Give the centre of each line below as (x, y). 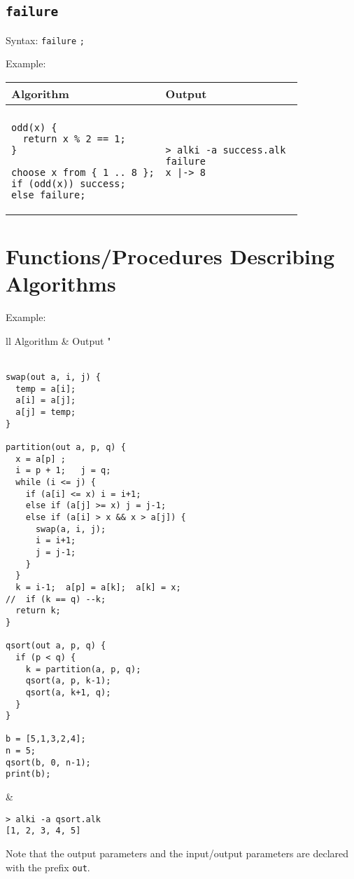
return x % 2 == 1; (74, 139)
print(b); (28, 774)
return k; (38, 611)
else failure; (49, 195)
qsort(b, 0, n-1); (48, 762)
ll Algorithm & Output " (58, 340)
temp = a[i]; (46, 389)
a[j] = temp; (46, 413)
